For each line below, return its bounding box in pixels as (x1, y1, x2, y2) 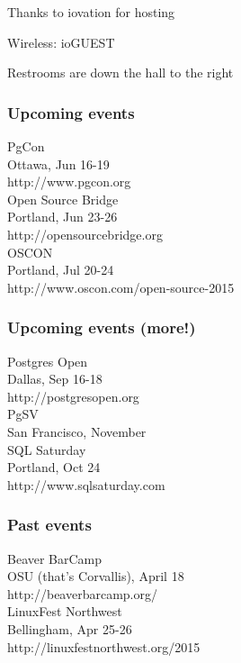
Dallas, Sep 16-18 (7, 369, 103, 388)
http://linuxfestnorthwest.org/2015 (7, 637, 201, 656)
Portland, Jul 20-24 (7, 260, 114, 279)
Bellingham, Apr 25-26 (7, 619, 132, 638)
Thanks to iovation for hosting (7, 3, 175, 21)
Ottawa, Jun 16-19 (7, 154, 110, 173)
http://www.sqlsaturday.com (7, 475, 165, 494)
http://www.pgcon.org (7, 172, 131, 191)
